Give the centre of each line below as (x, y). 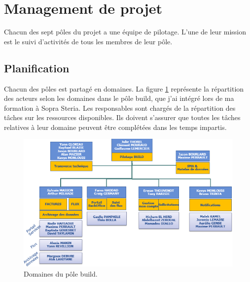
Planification (37, 68)
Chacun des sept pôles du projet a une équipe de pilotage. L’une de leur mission (125, 32)
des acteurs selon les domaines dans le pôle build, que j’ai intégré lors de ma (119, 98)
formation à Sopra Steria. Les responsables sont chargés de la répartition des (120, 108)
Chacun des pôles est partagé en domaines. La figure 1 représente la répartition (124, 88)
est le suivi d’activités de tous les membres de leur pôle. (88, 41)
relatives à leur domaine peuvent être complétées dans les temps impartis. (115, 127)
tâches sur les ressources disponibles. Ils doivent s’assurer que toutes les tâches (122, 117)
